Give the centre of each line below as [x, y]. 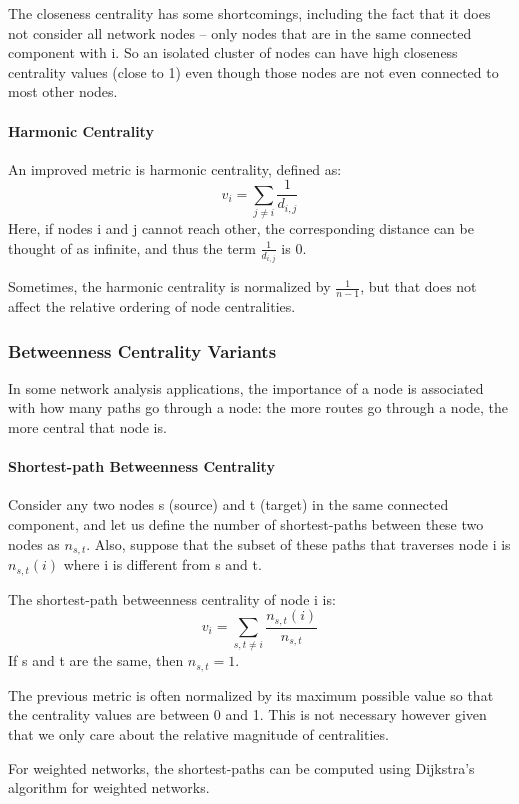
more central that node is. [87, 427]
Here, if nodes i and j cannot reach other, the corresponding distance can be [241, 228]
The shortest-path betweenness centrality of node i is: [172, 598]
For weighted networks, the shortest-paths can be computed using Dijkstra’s [241, 767]
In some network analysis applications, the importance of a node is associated [246, 387]
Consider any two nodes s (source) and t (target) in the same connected [228, 504]
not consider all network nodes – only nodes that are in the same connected [240, 32]
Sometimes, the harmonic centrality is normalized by [169, 286]
